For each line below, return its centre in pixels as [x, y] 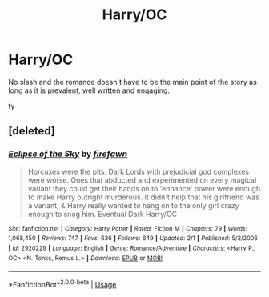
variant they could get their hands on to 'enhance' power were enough [144, 188]
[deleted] [32, 131]
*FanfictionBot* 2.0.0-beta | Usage [62, 284]
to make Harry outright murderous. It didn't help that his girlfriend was [144, 197]
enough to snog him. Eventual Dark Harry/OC [102, 214]
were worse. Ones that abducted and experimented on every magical [142, 180]
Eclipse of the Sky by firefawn [68, 154]
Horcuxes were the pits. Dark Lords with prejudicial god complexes [139, 171]
